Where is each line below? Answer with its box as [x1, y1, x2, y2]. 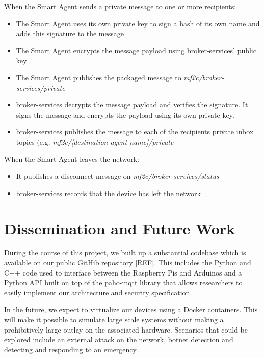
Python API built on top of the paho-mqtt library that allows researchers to [4, 277, 243, 288]
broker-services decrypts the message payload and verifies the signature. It [16, 99, 248, 110]
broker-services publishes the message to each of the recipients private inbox [16, 126, 254, 137]
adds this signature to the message [16, 28, 124, 39]
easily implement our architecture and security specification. [4, 287, 192, 297]
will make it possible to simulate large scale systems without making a [4, 314, 224, 324]
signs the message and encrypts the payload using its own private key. [16, 109, 234, 120]
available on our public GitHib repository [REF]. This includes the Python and [4, 257, 251, 268]
